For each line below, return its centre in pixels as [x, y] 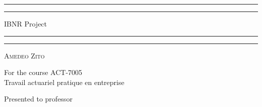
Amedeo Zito [24, 55]
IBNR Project [26, 23]
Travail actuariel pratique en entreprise [64, 82]
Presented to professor [38, 99]
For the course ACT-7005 [43, 72]
